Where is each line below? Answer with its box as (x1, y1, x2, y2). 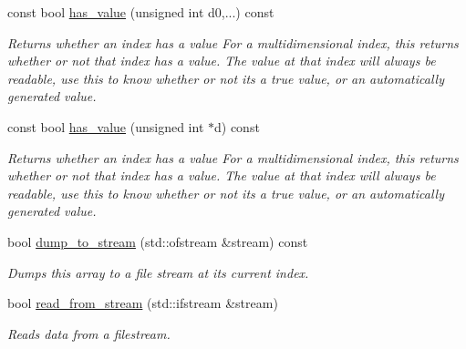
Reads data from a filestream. (7, 323, 171, 343)
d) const (213, 117, 260, 136)
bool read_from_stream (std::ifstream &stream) (7, 293, 278, 313)
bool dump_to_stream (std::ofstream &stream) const (7, 231, 308, 251)
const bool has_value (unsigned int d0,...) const (7, 3, 274, 21)
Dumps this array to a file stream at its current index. (7, 262, 309, 282)
